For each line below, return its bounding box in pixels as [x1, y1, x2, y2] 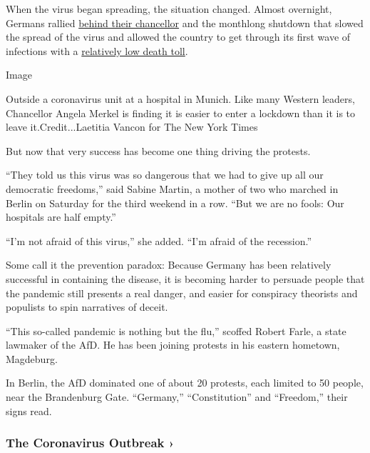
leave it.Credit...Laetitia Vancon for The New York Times [6, 119, 258, 134]
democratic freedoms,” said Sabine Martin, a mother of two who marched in [6, 181, 339, 196]
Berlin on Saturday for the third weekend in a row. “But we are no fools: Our [6, 195, 344, 210]
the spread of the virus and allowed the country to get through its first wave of [6, 29, 351, 44]
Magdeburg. [6, 351, 58, 366]
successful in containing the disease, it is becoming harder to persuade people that [6, 271, 365, 286]
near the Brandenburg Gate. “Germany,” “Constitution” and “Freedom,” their [6, 389, 348, 404]
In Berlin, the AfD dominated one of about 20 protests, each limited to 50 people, [6, 375, 364, 390]
